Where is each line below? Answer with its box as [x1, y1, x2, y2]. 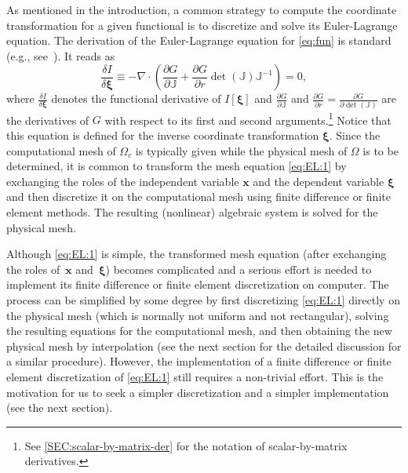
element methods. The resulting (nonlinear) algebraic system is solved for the [6, 203, 378, 220]
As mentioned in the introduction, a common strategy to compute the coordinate [6, 2, 397, 17]
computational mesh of [6, 142, 116, 158]
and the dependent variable [253, 173, 384, 189]
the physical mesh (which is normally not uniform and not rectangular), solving [6, 307, 389, 323]
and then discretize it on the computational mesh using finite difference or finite [6, 188, 391, 205]
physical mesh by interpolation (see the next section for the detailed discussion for [6, 337, 402, 354]
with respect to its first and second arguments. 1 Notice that [104, 109, 392, 128]
